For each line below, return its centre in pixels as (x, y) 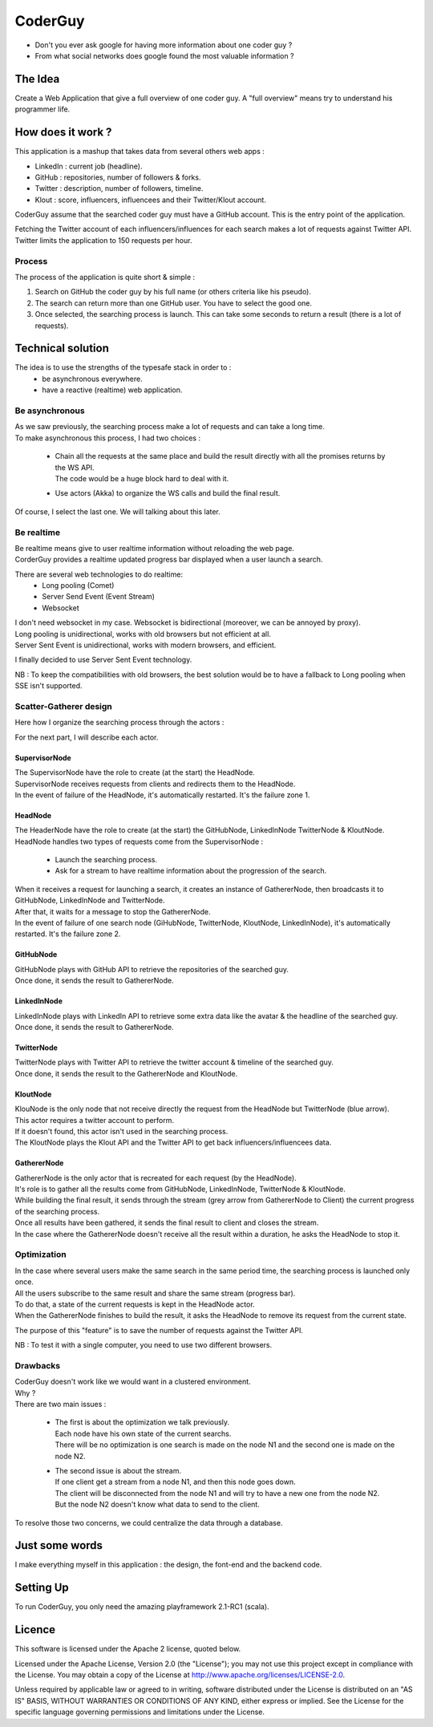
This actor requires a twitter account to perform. (95, 1120)
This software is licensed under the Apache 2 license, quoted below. (128, 1649)
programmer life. (42, 109)
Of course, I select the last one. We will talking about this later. (117, 511)
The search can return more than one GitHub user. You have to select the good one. (174, 303)
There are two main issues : (61, 1405)
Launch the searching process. (106, 860)
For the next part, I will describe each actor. (87, 737)
